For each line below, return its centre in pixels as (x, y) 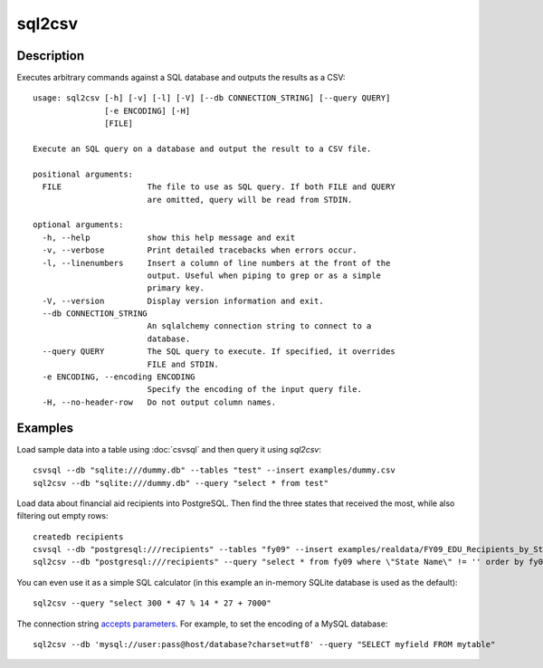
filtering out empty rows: (62, 516)
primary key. (176, 288)
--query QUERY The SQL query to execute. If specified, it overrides (219, 352)
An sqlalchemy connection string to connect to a (259, 326)
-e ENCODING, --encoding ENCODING (119, 377)
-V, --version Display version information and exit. (183, 301)
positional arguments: (83, 174)
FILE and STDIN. (183, 364)
